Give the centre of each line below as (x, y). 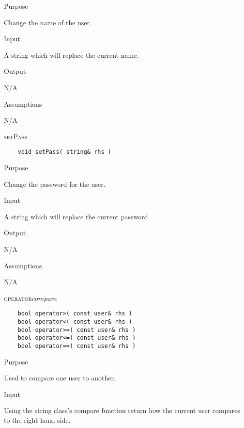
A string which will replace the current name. (71, 55)
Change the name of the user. (48, 22)
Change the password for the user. (55, 184)
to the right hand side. (37, 420)
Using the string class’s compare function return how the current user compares (122, 410)
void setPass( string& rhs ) (64, 152)
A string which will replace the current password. (77, 216)
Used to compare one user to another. (60, 378)
